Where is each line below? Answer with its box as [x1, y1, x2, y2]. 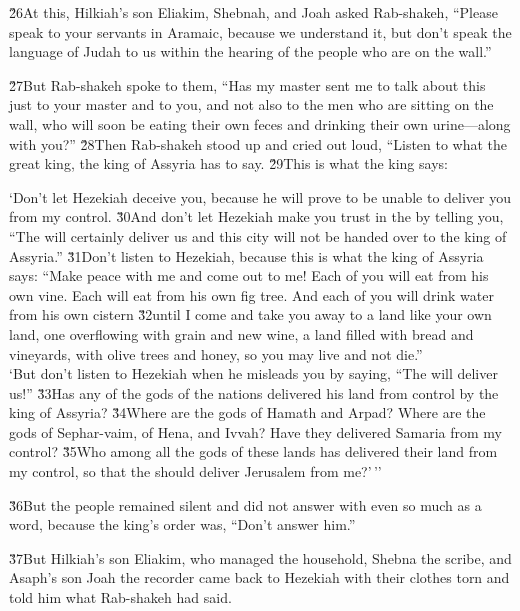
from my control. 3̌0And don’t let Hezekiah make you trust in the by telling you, [9, 206, 504, 227]
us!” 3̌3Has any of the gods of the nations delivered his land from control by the [9, 382, 499, 403]
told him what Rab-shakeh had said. [9, 587, 232, 608]
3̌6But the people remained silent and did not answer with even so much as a [9, 494, 482, 515]
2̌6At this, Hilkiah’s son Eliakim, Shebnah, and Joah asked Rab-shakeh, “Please [9, 2, 498, 22]
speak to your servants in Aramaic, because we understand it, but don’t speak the [9, 21, 512, 42]
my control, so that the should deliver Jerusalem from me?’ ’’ [9, 461, 382, 482]
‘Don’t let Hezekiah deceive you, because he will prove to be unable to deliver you [9, 186, 511, 207]
